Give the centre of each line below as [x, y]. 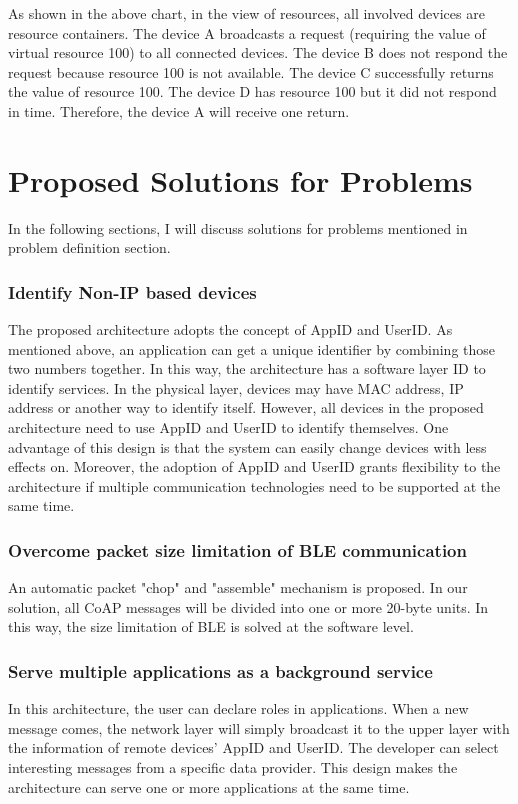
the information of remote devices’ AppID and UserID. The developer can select [253, 747]
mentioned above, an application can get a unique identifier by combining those [252, 348]
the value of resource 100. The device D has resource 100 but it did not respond [252, 91]
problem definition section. [89, 247]
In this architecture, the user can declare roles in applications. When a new [238, 708]
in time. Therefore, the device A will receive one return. [179, 110]
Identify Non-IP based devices [132, 291]
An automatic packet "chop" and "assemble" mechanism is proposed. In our [238, 587]
